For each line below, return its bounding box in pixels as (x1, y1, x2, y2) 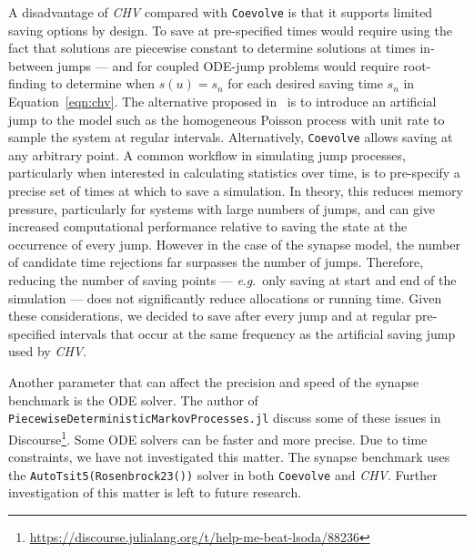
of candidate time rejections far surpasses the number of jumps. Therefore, (8, 252, 424, 271)
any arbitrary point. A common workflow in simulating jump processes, (8, 145, 406, 164)
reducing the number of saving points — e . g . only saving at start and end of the (8, 271, 457, 290)
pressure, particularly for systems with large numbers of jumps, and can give (8, 199, 436, 218)
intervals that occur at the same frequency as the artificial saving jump (59, 323, 456, 343)
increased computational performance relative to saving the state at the (8, 217, 408, 236)
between (8, 56, 54, 75)
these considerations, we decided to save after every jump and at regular (8, 306, 411, 325)
